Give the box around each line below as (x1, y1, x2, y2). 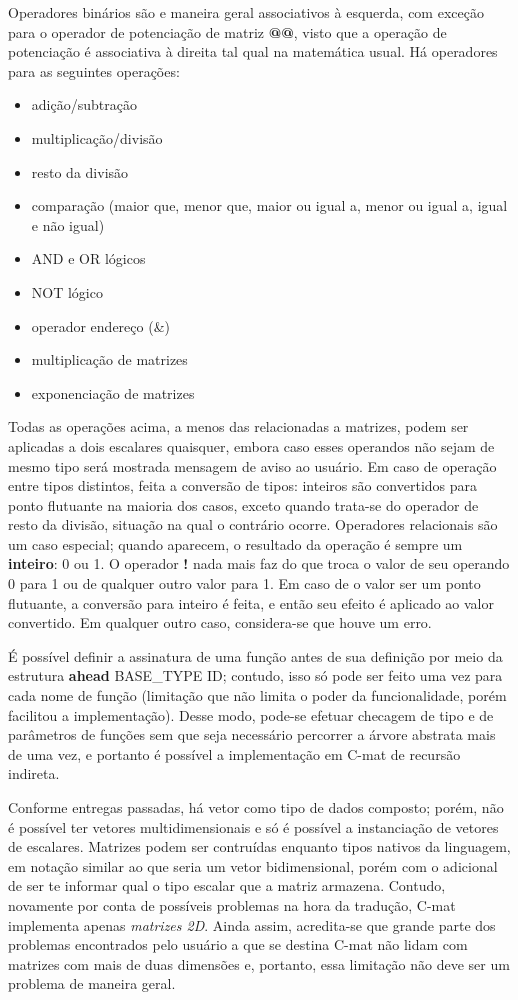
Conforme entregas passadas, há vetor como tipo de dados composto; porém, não (8, 797, 504, 817)
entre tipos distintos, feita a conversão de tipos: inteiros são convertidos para (8, 475, 478, 496)
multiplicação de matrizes (31, 349, 188, 370)
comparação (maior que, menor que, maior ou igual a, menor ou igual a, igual (31, 195, 508, 216)
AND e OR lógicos (31, 248, 146, 269)
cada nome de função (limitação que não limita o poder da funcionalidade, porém (8, 685, 507, 706)
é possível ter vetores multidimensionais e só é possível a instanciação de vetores (8, 816, 499, 837)
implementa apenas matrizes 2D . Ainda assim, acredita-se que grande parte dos (8, 914, 496, 935)
